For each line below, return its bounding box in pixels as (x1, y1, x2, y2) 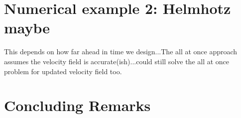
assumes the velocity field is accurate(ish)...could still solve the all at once (4, 56, 230, 66)
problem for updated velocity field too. (4, 66, 122, 76)
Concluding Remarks (4, 95, 151, 116)
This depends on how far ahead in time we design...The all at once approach (4, 46, 238, 57)
